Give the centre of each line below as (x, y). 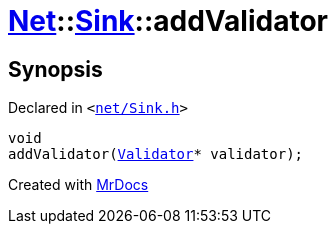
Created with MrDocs (78, 185)
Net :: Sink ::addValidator (168, 21)
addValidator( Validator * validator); (156, 154)
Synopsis (55, 69)
